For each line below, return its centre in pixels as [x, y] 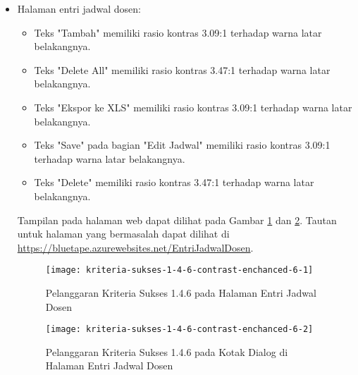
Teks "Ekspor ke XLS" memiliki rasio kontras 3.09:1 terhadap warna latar [193, 107]
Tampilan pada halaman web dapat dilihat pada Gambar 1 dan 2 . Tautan [177, 220]
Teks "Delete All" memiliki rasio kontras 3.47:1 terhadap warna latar [182, 69]
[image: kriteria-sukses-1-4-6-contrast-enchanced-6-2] [179, 330]
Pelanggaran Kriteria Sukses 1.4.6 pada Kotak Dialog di [167, 351]
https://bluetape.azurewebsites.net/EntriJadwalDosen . [135, 247]
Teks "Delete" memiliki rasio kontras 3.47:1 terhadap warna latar [174, 182]
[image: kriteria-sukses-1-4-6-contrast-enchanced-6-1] [179, 270]
